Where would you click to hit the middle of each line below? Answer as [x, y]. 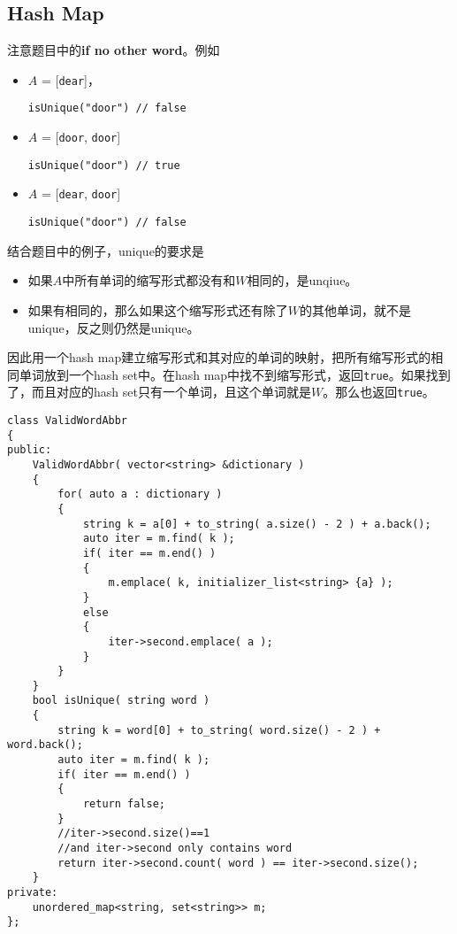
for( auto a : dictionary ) [140, 494]
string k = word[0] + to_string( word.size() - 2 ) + [219, 730]
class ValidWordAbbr [68, 421]
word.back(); [45, 745]
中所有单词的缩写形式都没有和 [149, 280]
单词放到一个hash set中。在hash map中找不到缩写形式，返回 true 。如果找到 [235, 374]
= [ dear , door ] [81, 193]
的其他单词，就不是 [356, 309]
